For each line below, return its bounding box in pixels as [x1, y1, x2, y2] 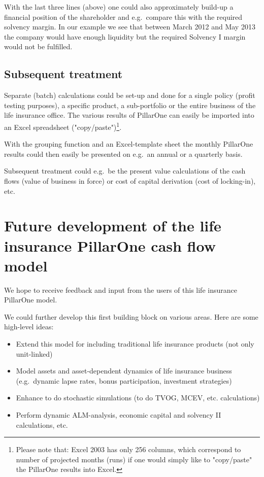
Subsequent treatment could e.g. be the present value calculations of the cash [4, 165, 246, 176]
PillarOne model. [4, 294, 57, 305]
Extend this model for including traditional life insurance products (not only [16, 338, 254, 349]
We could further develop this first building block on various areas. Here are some [4, 311, 258, 322]
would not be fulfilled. [4, 41, 73, 52]
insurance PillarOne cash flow [4, 235, 216, 256]
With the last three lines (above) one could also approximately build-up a [4, 2, 234, 12]
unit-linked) [16, 348, 53, 359]
